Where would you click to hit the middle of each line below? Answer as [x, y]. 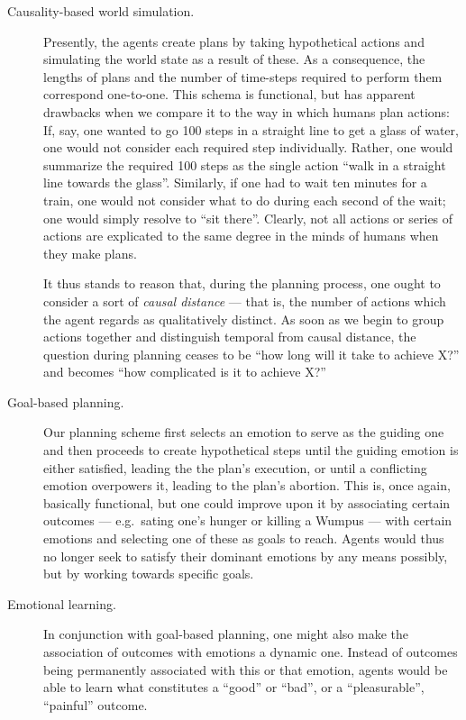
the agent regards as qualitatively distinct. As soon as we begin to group [244, 319]
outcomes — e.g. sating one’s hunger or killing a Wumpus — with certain [248, 520]
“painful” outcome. [96, 704]
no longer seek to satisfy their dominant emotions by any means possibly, [246, 556]
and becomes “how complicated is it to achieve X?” [185, 372]
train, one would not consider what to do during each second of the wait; [245, 200]
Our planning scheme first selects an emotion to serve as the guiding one [244, 432]
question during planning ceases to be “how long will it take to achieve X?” [251, 354]
